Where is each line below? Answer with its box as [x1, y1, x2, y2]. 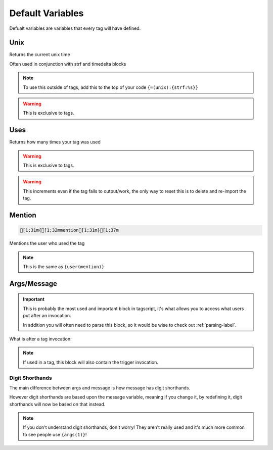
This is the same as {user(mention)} [23, 264, 105, 270]
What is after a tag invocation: [9, 336, 72, 342]
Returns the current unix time [9, 52, 70, 58]
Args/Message [9, 279, 58, 288]
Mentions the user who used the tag [9, 240, 85, 246]
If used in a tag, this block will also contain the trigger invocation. [23, 359, 159, 365]
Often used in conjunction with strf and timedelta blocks [9, 61, 126, 67]
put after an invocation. [23, 313, 71, 319]
